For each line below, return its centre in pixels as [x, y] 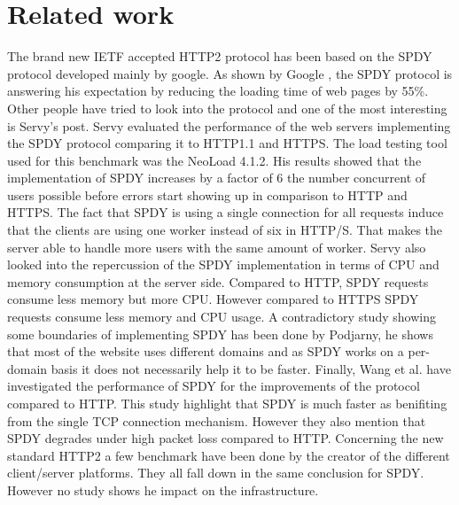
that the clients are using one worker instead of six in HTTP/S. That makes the [225, 230]
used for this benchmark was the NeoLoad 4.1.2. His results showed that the [214, 160]
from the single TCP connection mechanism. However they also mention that [217, 420]
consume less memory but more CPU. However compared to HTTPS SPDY [213, 299]
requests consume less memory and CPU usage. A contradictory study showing [222, 317]
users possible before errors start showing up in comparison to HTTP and [207, 194]
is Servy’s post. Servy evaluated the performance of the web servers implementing [229, 125]
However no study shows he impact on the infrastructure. [163, 489]
